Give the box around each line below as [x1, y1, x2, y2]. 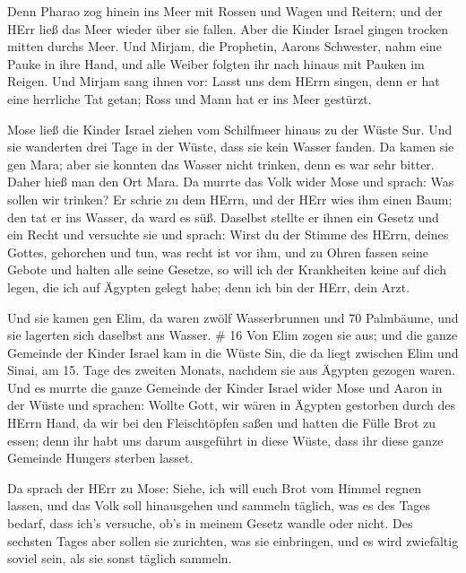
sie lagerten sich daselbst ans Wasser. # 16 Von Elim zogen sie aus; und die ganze [7, 326, 458, 344]
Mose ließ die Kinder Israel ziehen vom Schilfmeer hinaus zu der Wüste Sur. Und [7, 119, 453, 138]
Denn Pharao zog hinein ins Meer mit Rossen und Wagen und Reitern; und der [7, 2, 443, 20]
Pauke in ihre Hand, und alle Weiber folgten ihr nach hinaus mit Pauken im [7, 54, 425, 73]
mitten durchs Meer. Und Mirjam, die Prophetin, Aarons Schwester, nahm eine [7, 37, 442, 56]
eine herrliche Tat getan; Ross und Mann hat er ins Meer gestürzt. [7, 89, 372, 108]
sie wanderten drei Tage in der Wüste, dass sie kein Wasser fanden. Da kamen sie [7, 137, 454, 156]
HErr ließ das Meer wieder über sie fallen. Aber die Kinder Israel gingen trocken [7, 19, 448, 38]
